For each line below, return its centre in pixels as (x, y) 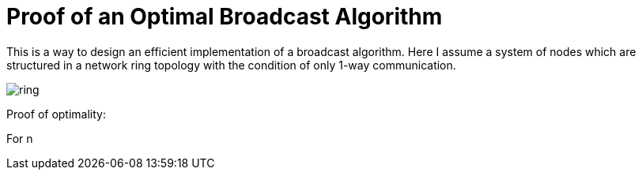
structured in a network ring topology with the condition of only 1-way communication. (231, 65)
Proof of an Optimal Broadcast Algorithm (225, 17)
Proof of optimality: (56, 114)
